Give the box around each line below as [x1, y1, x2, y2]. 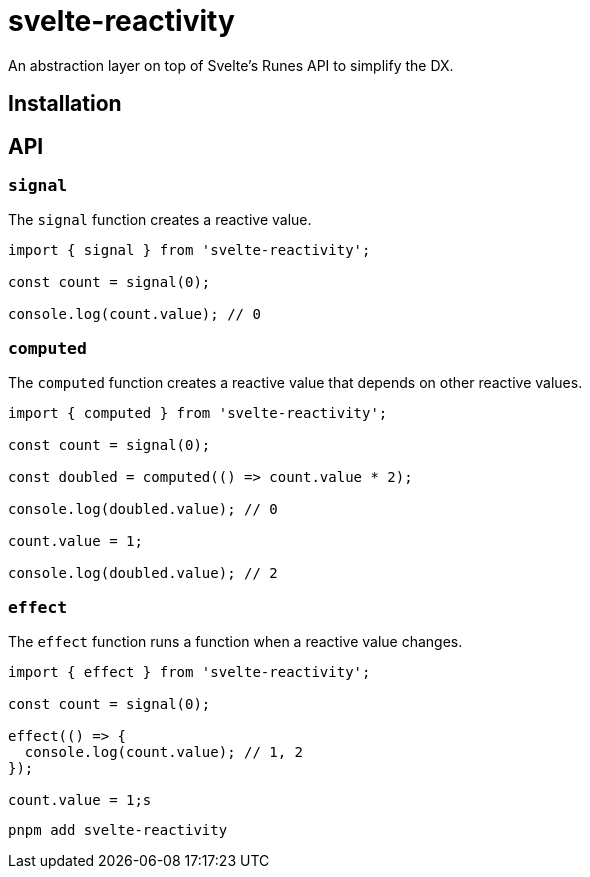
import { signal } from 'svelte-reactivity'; [8, 242, 371, 259]
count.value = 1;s [8, 791, 152, 808]
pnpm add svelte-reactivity [8, 821, 228, 838]
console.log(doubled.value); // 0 [8, 501, 278, 518]
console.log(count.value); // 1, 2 [24, 743, 304, 760]
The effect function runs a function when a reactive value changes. [8, 632, 463, 650]
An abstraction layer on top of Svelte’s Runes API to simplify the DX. [8, 56, 454, 74]
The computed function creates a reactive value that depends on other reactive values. [8, 374, 583, 392]
